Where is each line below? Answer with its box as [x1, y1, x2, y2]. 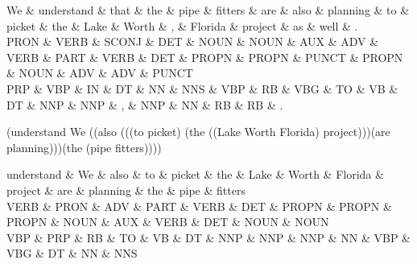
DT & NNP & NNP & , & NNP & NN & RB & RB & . [6, 96, 283, 113]
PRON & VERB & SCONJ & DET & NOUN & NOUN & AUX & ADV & [6, 33, 379, 50]
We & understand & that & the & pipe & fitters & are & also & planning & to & [6, 2, 410, 18]
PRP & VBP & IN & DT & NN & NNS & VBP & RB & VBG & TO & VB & [6, 80, 398, 97]
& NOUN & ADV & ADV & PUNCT [6, 64, 193, 81]
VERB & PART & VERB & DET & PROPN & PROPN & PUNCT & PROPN [6, 48, 403, 65]
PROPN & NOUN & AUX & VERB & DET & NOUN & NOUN [6, 213, 329, 230]
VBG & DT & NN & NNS [6, 245, 138, 262]
